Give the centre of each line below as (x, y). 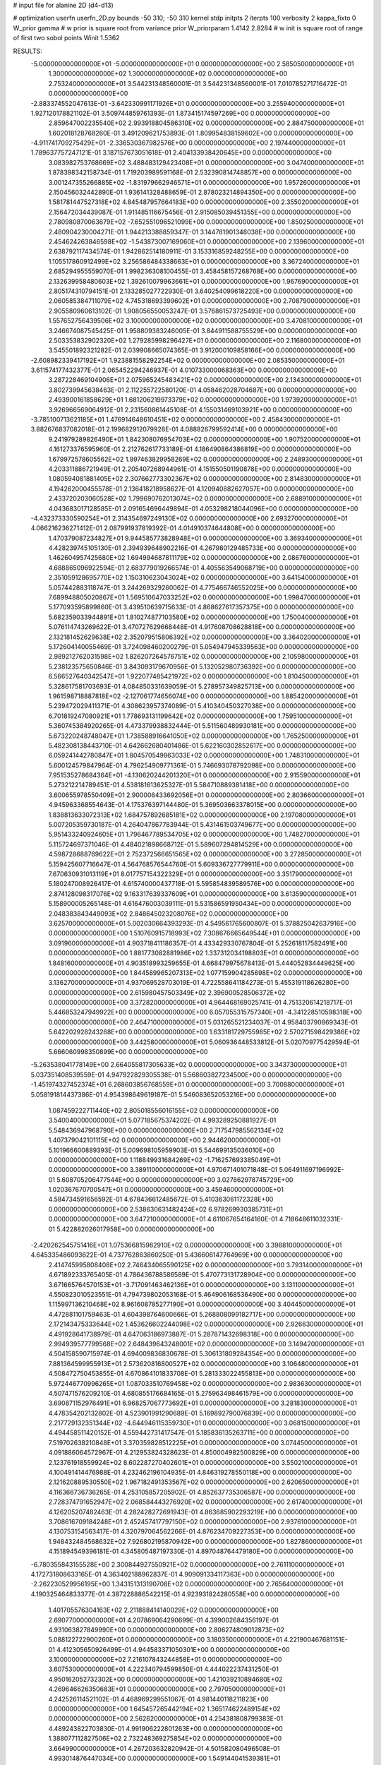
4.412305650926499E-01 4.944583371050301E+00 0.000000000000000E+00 (173, 1649)
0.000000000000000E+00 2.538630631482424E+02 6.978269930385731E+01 (166, 1209)
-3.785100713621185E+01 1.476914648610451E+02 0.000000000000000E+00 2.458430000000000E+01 (186, 419)
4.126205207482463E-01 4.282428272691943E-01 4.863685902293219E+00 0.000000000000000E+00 (203, 1512)
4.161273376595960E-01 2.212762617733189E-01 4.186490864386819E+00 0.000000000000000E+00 (200, 449)
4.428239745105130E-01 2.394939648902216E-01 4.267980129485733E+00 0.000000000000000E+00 (202, 548)
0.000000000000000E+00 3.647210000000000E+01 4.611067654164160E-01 (163, 1219)
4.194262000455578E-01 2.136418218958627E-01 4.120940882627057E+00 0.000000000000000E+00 (201, 489)
